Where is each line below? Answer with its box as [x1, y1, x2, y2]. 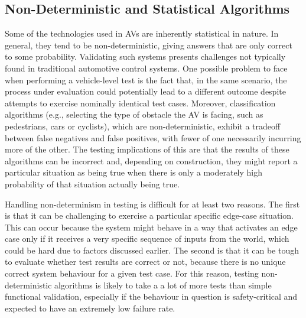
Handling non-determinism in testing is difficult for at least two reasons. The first [5, 197, 300, 210]
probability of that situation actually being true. [5, 177, 180, 190]
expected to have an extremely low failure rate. [5, 301, 175, 314]
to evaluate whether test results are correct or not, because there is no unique [5, 255, 286, 268]
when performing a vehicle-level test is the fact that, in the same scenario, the [5, 73, 287, 86]
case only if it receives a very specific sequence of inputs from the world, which [5, 232, 289, 245]
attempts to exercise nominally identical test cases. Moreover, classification [5, 96, 276, 109]
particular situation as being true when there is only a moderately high [5, 166, 263, 179]
